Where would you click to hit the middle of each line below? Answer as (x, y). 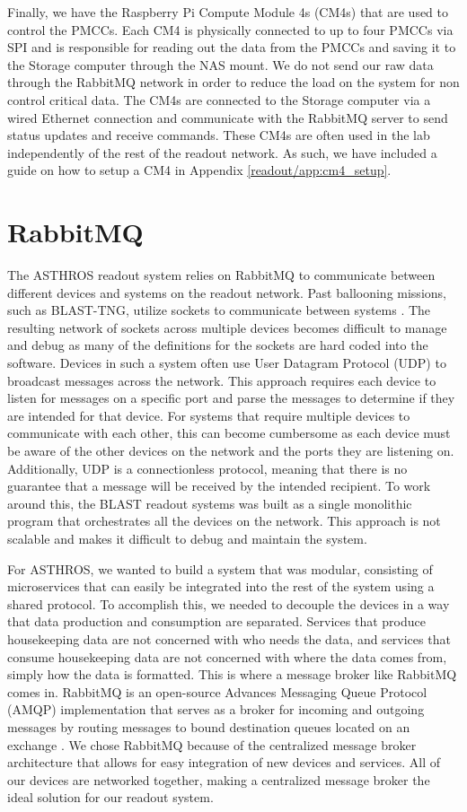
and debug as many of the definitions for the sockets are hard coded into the (218, 345)
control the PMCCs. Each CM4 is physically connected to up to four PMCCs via (230, 29)
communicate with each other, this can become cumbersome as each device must (229, 433)
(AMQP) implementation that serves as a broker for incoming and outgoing (216, 709)
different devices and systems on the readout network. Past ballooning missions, (227, 292)
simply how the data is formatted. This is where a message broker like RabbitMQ (232, 674)
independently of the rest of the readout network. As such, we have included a (222, 152)
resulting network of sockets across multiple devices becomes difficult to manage (227, 327)
